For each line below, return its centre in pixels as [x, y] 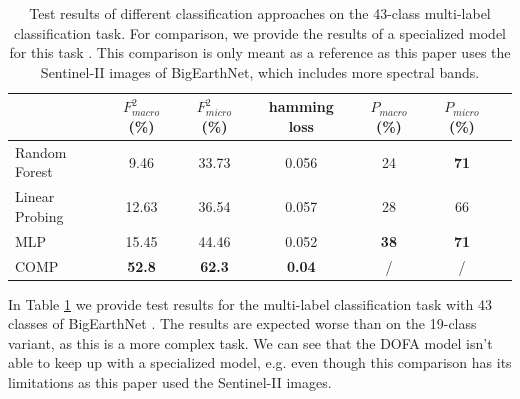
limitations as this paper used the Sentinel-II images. [170, 382]
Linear [35, 196]
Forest [34, 171]
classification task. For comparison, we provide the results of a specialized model [260, 32]
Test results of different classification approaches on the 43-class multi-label [260, 13]
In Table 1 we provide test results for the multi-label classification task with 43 [250, 303]
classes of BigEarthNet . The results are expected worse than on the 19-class [242, 323]
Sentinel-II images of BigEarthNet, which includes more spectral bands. [260, 71]
